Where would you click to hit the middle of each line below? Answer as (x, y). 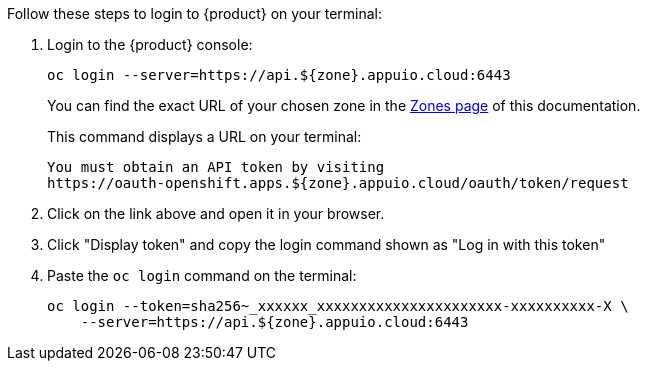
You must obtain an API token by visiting (216, 167)
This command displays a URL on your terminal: (204, 136)
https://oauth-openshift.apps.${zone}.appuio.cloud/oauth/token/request (338, 183)
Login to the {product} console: (150, 44)
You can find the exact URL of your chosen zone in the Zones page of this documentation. (344, 105)
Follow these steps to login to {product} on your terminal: (195, 13)
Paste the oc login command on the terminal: (202, 275)
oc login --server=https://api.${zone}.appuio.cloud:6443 (279, 75)
